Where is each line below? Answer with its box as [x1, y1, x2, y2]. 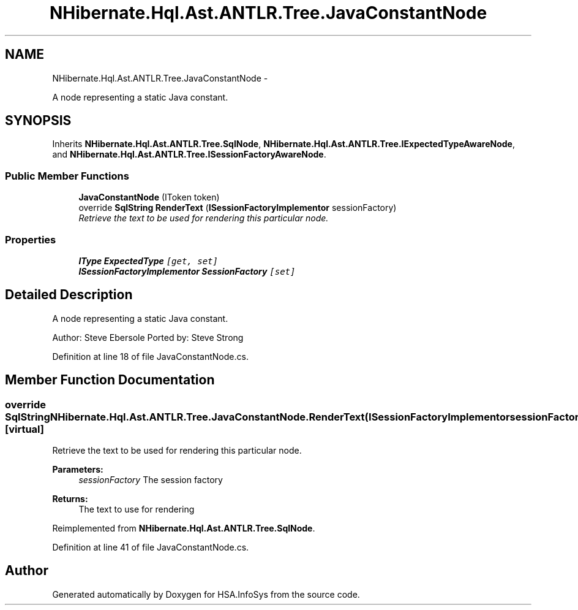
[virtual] [5, 422, 44, 435]
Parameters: [52, 464, 103, 475]
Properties [5, 233, 56, 246]
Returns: [52, 494, 88, 504]
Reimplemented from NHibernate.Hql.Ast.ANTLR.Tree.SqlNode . [52, 523, 315, 533]
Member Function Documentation [5, 372, 215, 388]
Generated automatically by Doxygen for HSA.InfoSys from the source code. [52, 589, 360, 600]
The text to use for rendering [78, 504, 195, 514]
